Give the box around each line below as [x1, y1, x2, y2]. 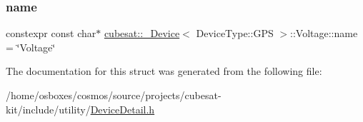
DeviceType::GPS [196, 26, 274, 41]
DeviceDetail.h [90, 101, 155, 116]
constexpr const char [6, 26, 96, 41]
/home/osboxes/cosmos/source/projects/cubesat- [6, 88, 222, 102]
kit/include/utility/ [6, 101, 91, 116]
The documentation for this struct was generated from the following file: [6, 63, 322, 78]
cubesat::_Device [104, 26, 180, 41]
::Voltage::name [290, 26, 358, 41]
